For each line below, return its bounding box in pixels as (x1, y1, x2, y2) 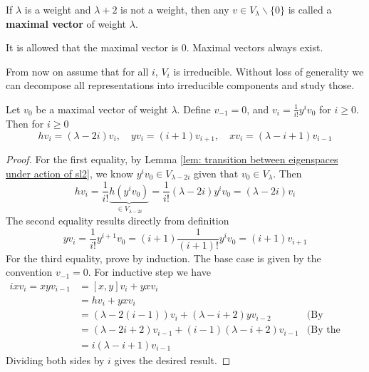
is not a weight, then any (120, 2, 229, 16)
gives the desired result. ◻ (114, 352, 231, 367)
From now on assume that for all (6, 63, 149, 78)
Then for (6, 116, 44, 131)
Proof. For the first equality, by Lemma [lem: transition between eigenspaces (6, 152, 338, 167)
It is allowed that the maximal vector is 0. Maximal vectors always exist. (6, 40, 323, 55)
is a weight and (24, 2, 91, 16)
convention (6, 264, 53, 279)
